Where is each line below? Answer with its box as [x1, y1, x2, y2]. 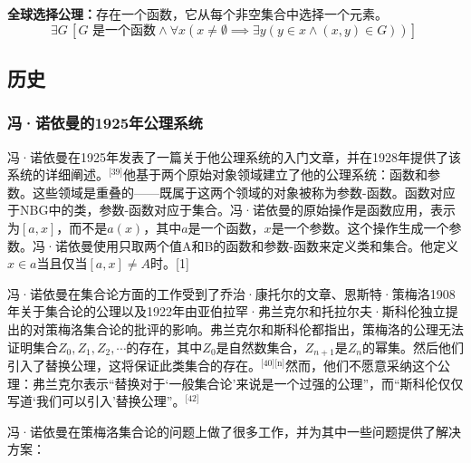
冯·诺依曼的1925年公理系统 [7, 111, 203, 134]
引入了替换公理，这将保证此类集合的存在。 [7, 355, 261, 374]
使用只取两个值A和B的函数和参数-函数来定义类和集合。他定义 [92, 236, 458, 255]
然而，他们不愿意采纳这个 [284, 355, 437, 374]
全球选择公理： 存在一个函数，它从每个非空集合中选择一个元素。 [7, 5, 388, 23]
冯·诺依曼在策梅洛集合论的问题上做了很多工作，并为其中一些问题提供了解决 [7, 421, 461, 440]
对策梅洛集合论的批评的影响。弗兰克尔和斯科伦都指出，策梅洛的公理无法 [32, 319, 464, 338]
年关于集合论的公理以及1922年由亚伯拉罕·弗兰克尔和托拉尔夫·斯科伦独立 [7, 302, 446, 321]
